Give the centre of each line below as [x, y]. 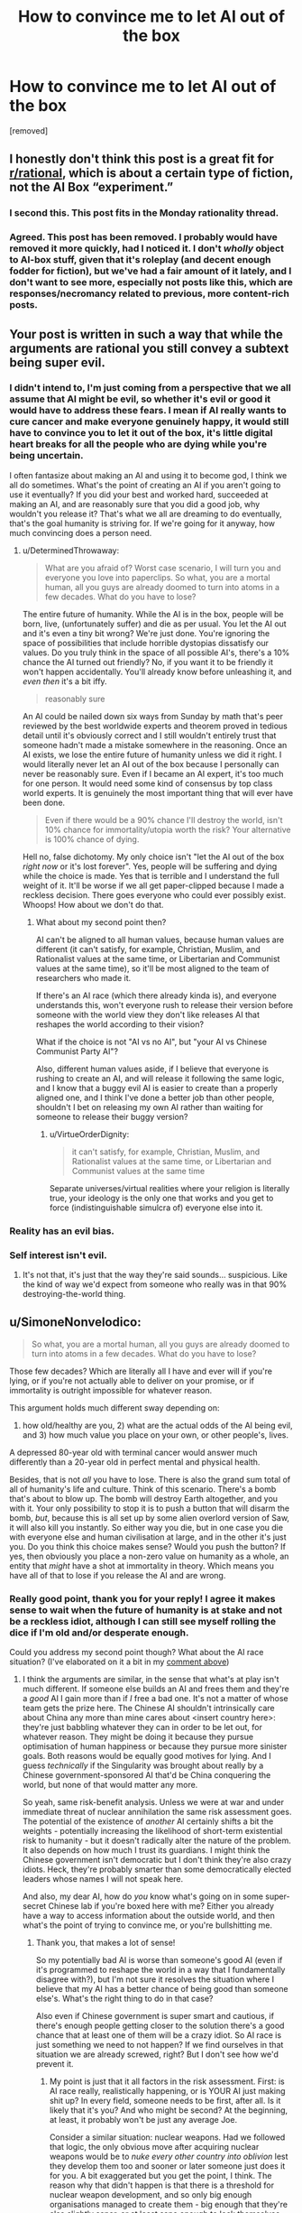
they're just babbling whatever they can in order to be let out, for [142, 1727]
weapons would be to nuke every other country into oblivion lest [169, 2157]
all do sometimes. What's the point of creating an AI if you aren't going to [145, 485]
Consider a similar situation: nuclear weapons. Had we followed [167, 2137]
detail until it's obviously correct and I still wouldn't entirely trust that [149, 735]
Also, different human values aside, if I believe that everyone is [152, 1069]
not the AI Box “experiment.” [92, 187]
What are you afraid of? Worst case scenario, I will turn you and [163, 568]
